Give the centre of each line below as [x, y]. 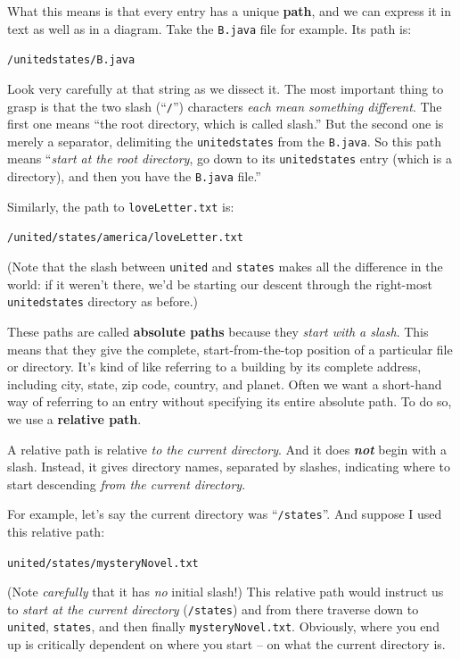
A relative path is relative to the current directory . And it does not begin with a [227, 449]
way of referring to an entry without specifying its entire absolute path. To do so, [230, 401]
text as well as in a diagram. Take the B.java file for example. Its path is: [209, 28]
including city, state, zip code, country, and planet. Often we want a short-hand [225, 384]
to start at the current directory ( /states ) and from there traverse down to [213, 609]
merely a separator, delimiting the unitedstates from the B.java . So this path [224, 141]
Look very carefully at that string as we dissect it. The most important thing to [226, 88]
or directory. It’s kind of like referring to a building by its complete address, [214, 367]
